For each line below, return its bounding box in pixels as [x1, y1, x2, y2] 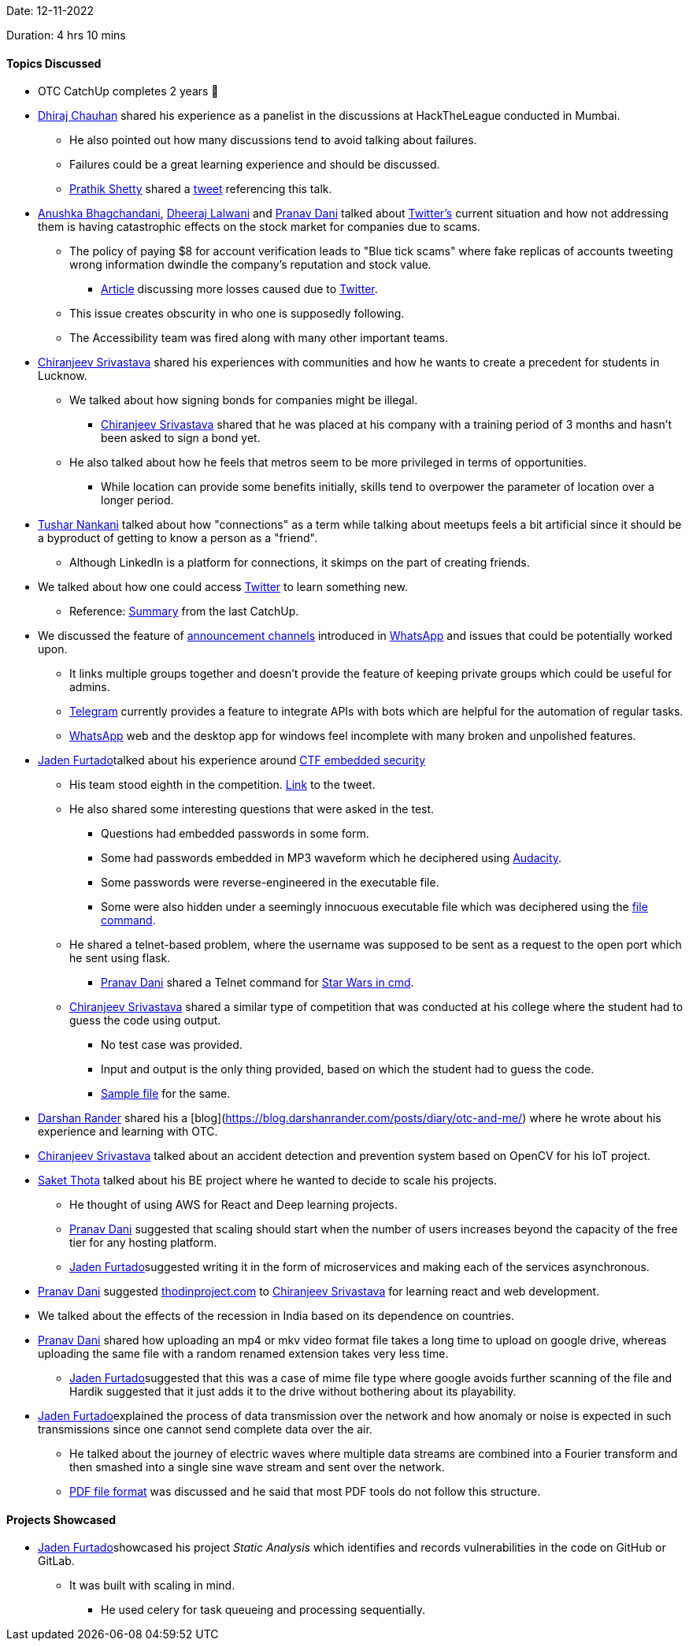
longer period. [101, 493, 174, 507]
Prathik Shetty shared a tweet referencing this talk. [69, 182, 332, 196]
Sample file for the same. [101, 1087, 231, 1101]
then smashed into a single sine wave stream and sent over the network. [69, 1460, 445, 1474]
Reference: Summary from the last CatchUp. [69, 604, 299, 619]
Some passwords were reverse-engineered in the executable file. [101, 876, 439, 890]
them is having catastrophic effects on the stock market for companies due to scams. [38, 220, 481, 234]
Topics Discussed [6, 56, 102, 70]
